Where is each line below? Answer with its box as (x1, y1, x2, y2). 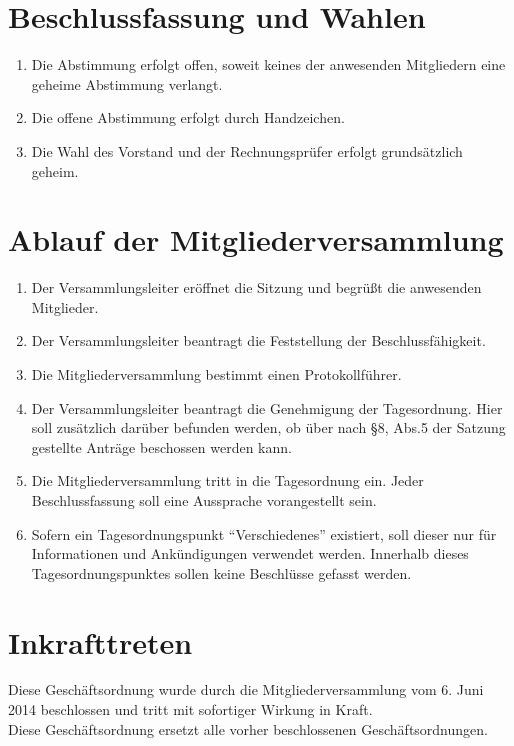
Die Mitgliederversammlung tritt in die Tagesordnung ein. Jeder (31, 470, 424, 491)
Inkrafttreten (8, 621, 193, 662)
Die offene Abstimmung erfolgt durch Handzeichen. (31, 107, 345, 128)
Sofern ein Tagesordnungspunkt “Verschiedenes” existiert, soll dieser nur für (31, 523, 497, 544)
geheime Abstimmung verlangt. (31, 73, 223, 94)
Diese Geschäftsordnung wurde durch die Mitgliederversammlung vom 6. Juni (8, 679, 484, 700)
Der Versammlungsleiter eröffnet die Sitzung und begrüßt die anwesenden (31, 277, 482, 298)
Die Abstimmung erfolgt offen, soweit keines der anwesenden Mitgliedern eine (31, 54, 506, 75)
